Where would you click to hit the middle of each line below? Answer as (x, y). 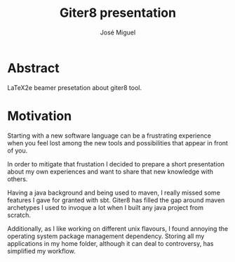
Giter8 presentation (118, 13)
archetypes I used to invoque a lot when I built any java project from (105, 207)
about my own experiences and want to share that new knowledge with (110, 171)
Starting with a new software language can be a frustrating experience (109, 136)
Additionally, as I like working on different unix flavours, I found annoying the (118, 228)
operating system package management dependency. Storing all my (106, 236)
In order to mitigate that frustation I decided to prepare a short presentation (116, 164)
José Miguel (118, 32)
